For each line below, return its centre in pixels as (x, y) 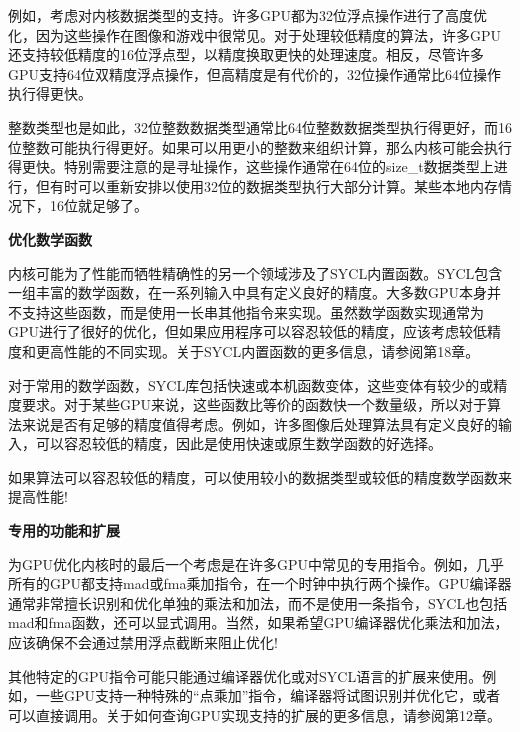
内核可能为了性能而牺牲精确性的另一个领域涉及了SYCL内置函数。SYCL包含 (255, 272)
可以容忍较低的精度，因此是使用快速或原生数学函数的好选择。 (238, 443)
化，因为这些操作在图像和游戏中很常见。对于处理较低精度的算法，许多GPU (255, 34)
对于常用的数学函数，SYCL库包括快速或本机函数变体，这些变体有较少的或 (251, 384)
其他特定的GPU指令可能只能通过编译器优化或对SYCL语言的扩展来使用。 (245, 675)
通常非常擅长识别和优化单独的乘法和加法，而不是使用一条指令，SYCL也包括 (258, 602)
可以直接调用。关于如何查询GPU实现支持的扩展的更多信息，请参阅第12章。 (255, 714)
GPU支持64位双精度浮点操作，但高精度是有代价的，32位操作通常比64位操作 (255, 73)
